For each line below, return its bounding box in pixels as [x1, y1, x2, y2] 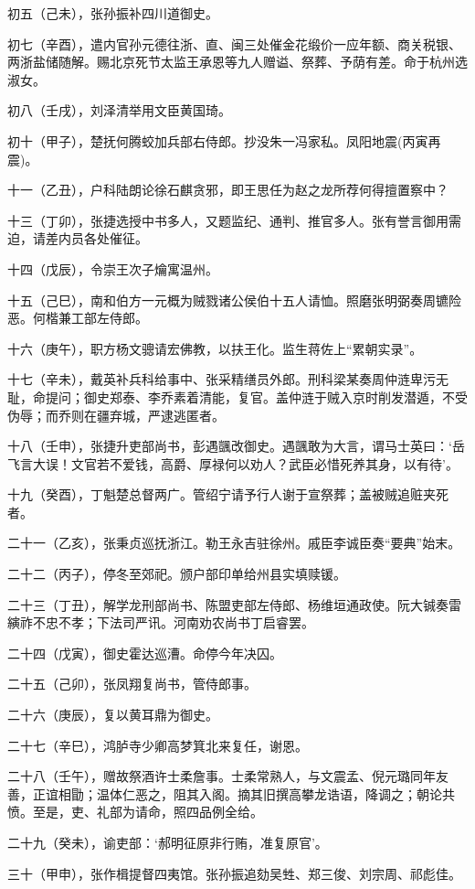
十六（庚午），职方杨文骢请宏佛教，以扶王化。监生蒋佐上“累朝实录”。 [7, 338, 423, 358]
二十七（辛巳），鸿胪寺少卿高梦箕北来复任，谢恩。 [7, 735, 308, 755]
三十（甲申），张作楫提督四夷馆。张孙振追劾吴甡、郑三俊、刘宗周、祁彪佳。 [7, 863, 461, 883]
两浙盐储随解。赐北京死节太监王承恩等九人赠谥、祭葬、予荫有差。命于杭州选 [7, 52, 468, 71]
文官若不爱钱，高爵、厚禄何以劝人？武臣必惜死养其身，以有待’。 [70, 454, 459, 473]
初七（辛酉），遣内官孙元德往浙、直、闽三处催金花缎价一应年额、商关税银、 [7, 34, 461, 53]
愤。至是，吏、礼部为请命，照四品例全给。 [7, 802, 263, 821]
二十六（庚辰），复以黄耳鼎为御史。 [7, 705, 218, 724]
